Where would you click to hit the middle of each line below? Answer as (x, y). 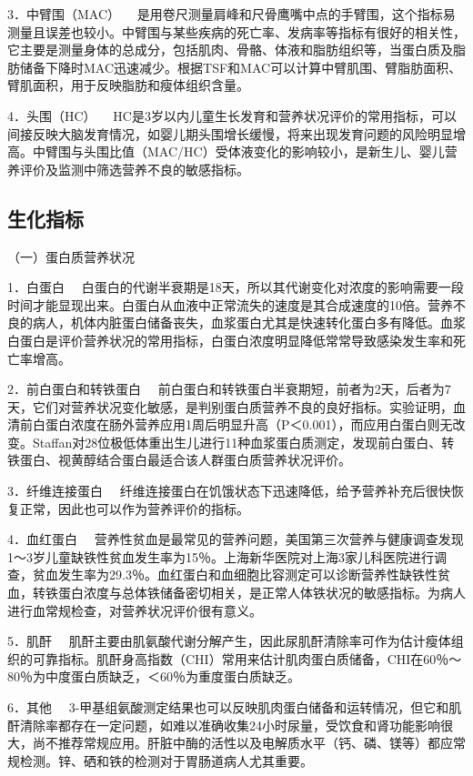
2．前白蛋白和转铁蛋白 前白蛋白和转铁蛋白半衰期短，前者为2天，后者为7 (229, 389)
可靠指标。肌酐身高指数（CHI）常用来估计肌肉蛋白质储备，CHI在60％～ (247, 658)
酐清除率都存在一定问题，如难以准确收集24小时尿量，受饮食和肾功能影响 (224, 725)
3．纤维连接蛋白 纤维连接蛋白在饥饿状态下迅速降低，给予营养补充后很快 (229, 491)
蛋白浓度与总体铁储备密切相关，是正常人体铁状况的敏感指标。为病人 (262, 593)
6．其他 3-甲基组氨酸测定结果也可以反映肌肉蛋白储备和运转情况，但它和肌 (235, 707)
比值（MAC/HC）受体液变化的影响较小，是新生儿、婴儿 (277, 151)
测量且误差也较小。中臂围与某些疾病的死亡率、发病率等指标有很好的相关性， (236, 31)
